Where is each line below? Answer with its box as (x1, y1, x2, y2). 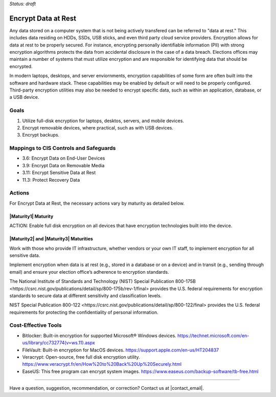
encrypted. (9, 63, 33, 69)
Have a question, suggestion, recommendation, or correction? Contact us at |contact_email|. (9, 385, 204, 391)
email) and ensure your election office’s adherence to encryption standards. (9, 269, 169, 275)
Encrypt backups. (22, 132, 60, 138)
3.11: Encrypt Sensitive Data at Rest (22, 169, 96, 176)
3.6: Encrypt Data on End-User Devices (22, 155, 105, 161)
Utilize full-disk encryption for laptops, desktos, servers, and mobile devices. (22, 118, 184, 124)
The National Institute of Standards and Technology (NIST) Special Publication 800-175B (9, 278, 196, 284)
